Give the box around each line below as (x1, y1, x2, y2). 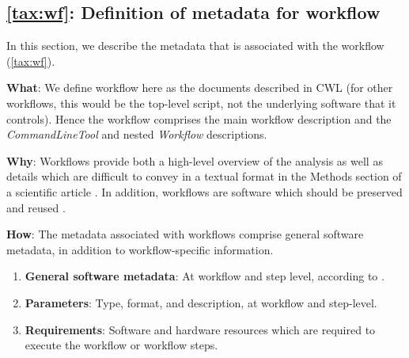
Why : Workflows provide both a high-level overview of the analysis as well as (6, 152, 383, 169)
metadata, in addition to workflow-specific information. (6, 241, 274, 257)
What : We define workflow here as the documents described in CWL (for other (6, 79, 393, 96)
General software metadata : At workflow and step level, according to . (25, 268, 384, 284)
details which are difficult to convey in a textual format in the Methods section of (6, 168, 402, 185)
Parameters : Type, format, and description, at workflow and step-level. (25, 294, 377, 310)
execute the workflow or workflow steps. (25, 337, 218, 353)
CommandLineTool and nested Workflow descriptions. (6, 126, 267, 143)
